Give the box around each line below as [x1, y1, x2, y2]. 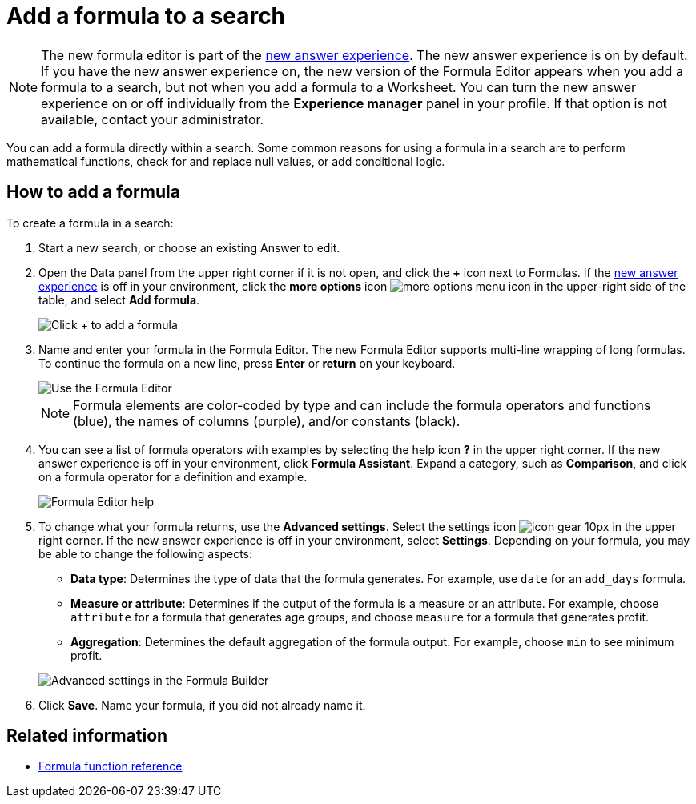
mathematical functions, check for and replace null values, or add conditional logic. [6, 154, 445, 168]
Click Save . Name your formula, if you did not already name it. [38, 697, 366, 712]
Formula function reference [38, 759, 183, 774]
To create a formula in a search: [6, 215, 174, 230]
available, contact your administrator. [41, 111, 264, 127]
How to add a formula [6, 182, 180, 203]
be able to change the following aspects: [38, 546, 253, 561]
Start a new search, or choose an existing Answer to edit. [38, 240, 340, 255]
